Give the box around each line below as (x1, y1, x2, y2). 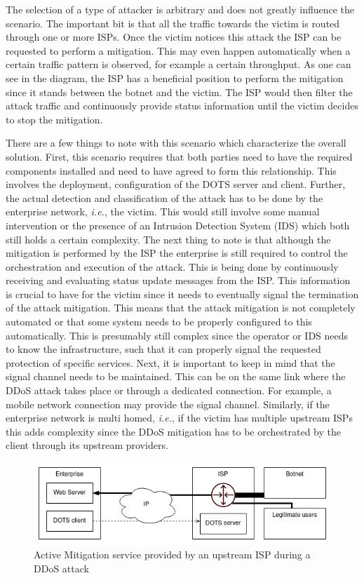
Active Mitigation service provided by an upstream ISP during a (34, 547, 311, 562)
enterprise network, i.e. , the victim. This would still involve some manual (6, 204, 320, 219)
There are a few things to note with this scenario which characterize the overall (6, 135, 346, 150)
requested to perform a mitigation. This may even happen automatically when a (6, 43, 351, 58)
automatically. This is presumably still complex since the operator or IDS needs (6, 328, 349, 342)
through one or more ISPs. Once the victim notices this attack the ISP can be (6, 29, 342, 44)
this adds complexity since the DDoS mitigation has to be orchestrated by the (6, 424, 342, 438)
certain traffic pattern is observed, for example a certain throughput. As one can (6, 57, 351, 72)
